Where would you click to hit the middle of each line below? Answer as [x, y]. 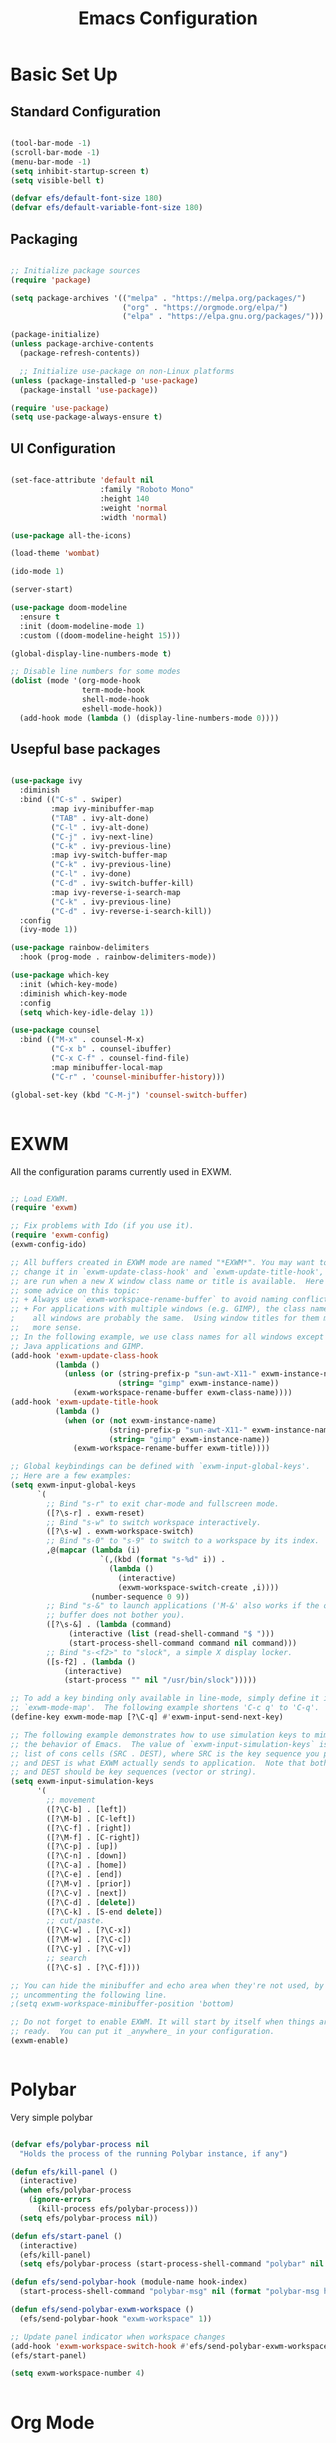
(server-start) [42, 590]
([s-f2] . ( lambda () [91, 1662]
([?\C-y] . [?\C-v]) [89, 1949]
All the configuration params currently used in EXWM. [121, 1171]
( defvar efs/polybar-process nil [80, 2144]
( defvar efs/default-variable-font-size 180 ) [106, 208]
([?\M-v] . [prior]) [89, 1883]
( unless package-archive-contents [82, 344]
